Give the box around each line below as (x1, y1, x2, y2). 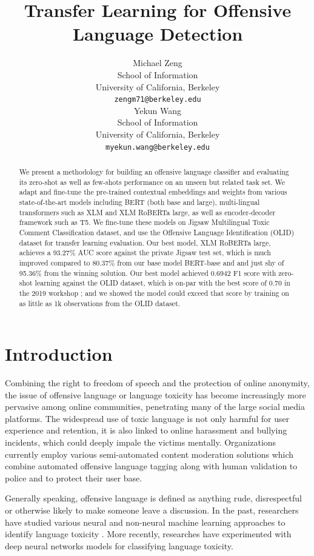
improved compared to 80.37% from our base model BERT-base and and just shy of (19, 257, 284, 267)
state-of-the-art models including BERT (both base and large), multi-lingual (19, 196, 260, 207)
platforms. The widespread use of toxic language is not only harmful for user (5, 412, 290, 424)
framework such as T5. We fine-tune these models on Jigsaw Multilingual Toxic (19, 217, 270, 227)
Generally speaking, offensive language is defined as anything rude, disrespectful (5, 492, 302, 504)
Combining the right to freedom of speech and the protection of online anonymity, (5, 377, 310, 389)
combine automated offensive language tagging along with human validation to (5, 460, 298, 472)
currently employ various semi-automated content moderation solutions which (5, 447, 294, 460)
